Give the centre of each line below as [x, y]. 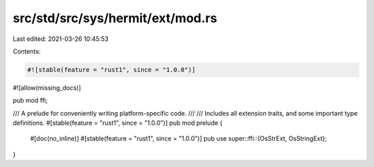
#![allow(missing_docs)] [47, 87]
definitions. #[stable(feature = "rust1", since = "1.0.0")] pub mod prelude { [118, 123]
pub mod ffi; [30, 100]
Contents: [27, 51]
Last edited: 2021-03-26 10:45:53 [61, 39]
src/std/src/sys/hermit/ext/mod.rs [115, 18]
